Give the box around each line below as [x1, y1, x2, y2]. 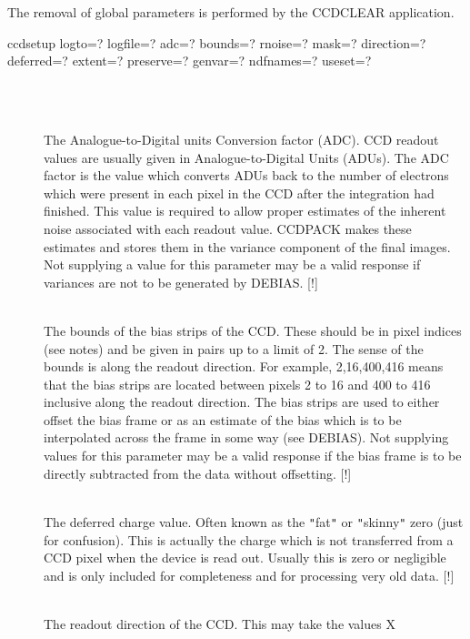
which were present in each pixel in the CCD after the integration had [44, 183, 435, 202]
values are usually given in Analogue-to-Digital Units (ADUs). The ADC [44, 147, 449, 167]
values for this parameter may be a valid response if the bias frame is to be [44, 446, 462, 465]
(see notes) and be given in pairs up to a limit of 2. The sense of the [44, 339, 424, 358]
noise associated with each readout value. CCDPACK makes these [44, 218, 412, 238]
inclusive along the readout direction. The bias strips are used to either [44, 392, 440, 411]
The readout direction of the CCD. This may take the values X [44, 614, 395, 633]
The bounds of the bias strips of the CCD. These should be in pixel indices [44, 320, 462, 340]
